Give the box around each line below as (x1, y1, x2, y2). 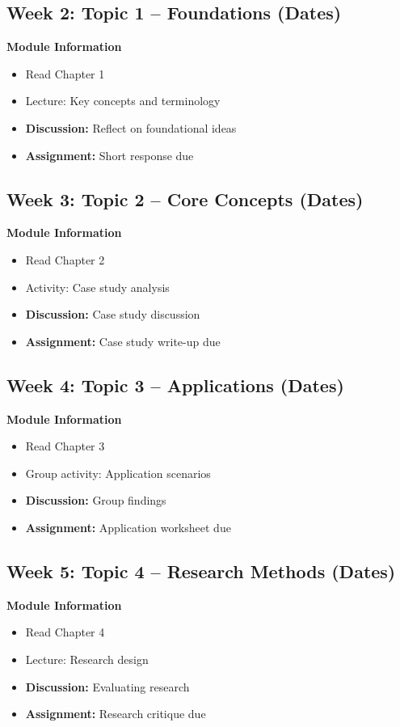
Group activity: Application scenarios (25, 464, 211, 481)
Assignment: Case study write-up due (25, 332, 221, 349)
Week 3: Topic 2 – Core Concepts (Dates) (6, 186, 364, 211)
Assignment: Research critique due (25, 705, 206, 722)
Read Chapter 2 (25, 251, 105, 268)
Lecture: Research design (25, 650, 149, 667)
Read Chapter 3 (25, 437, 105, 454)
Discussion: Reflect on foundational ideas (25, 119, 237, 136)
